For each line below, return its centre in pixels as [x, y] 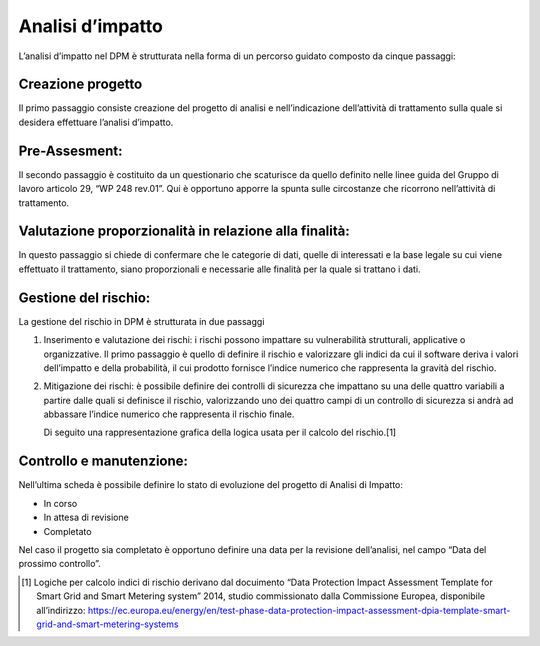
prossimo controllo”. [60, 564]
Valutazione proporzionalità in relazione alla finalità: [184, 231]
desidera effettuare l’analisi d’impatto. [96, 122]
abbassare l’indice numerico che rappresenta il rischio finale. [169, 414]
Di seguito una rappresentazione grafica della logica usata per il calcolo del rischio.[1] [220, 432]
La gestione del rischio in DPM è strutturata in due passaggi [141, 321]
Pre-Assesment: [70, 150]
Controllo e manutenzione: [103, 461]
